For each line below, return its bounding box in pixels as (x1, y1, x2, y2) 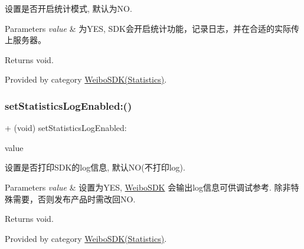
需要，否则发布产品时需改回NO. (12, 192, 136, 205)
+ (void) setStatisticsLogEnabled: (5, 122, 127, 134)
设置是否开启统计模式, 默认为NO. (5, 2, 132, 14)
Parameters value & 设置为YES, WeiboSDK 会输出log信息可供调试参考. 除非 (5, 181, 291, 193)
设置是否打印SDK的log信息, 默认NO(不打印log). (5, 161, 185, 173)
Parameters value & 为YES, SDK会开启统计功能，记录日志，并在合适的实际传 (5, 22, 299, 34)
